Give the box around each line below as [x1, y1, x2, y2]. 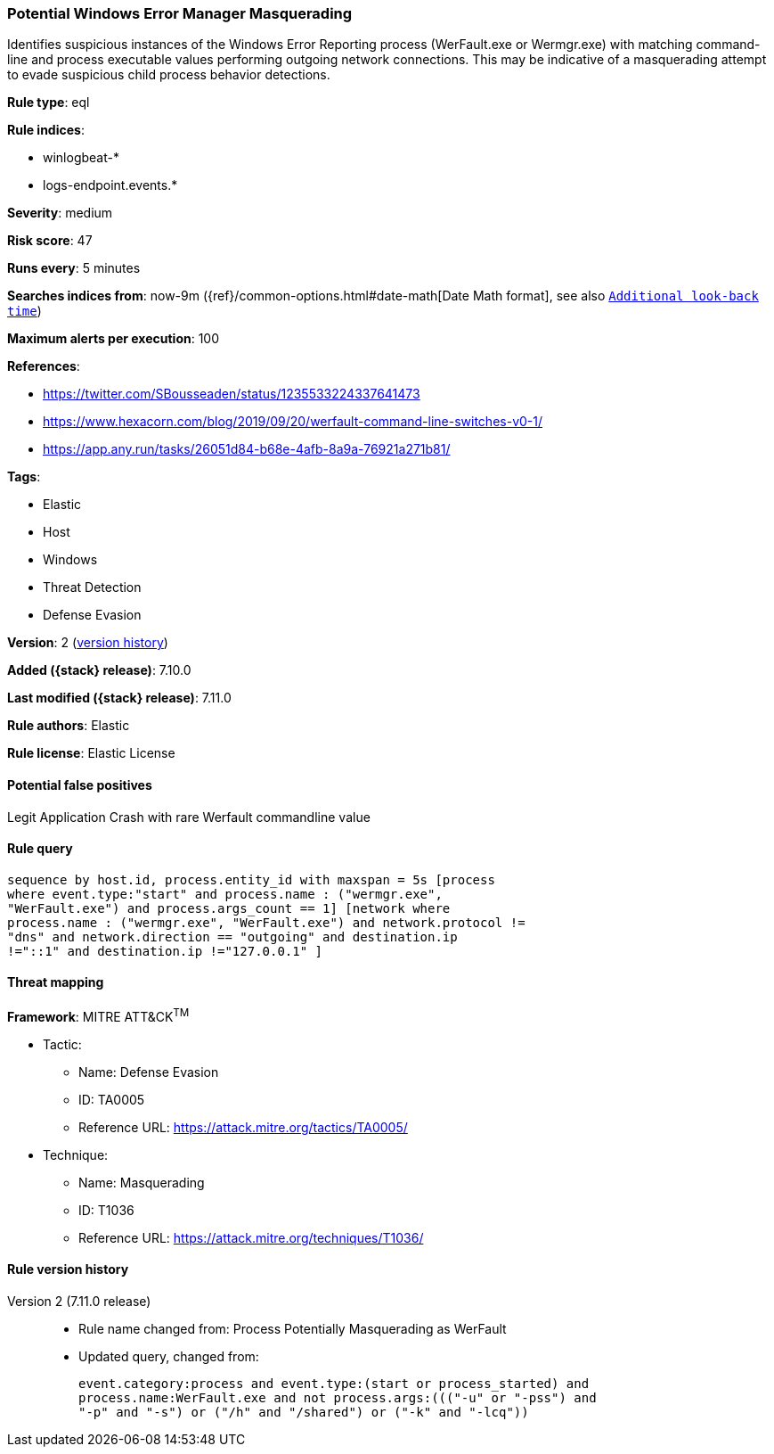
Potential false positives [7, 776, 152, 793]
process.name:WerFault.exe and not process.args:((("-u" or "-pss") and [78, 1390, 597, 1405]
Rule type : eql [7, 94, 90, 111]
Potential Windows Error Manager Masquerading [7, 4, 353, 22]
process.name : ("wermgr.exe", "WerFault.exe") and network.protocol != [7, 915, 526, 930]
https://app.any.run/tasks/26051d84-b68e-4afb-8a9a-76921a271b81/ [43, 441, 451, 457]
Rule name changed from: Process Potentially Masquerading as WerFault [78, 1320, 507, 1336]
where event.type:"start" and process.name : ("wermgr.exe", [7, 886, 443, 901]
